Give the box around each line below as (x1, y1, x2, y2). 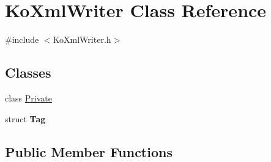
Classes (5, 63, 51, 82)
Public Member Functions (5, 142, 173, 161)
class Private (5, 91, 52, 104)
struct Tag (5, 112, 46, 125)
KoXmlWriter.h (53, 33, 111, 46)
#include (5, 33, 39, 46)
